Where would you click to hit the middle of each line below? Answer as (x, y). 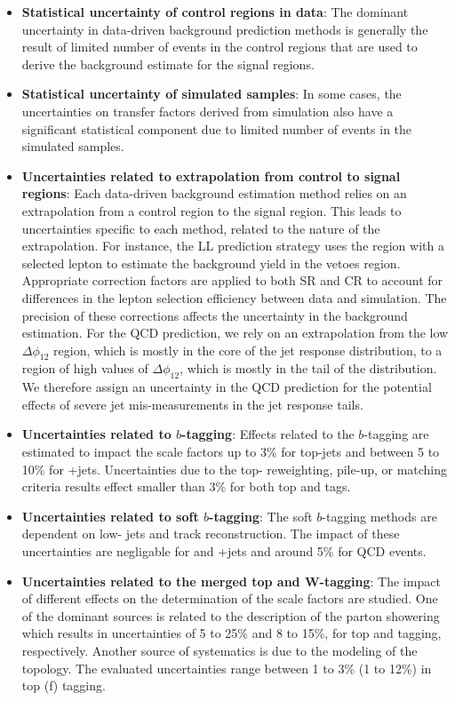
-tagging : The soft (261, 516)
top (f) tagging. (64, 685)
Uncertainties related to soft (110, 516)
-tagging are (396, 434)
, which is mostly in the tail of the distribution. (308, 368)
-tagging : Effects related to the (268, 434)
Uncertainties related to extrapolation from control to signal (211, 175)
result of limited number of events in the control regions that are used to (220, 47)
